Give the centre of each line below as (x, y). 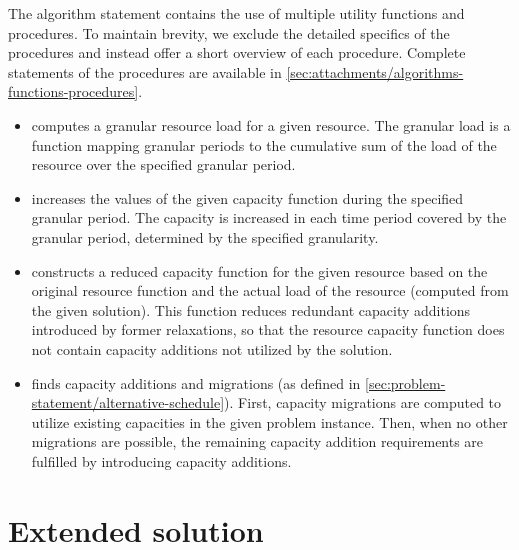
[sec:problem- (405, 382)
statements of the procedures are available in (145, 71)
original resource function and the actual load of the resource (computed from (270, 290)
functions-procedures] (73, 91)
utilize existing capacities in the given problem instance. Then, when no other (269, 421)
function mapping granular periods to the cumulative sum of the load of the (264, 144)
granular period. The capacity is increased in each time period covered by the (269, 217)
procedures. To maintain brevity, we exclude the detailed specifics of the (229, 32)
